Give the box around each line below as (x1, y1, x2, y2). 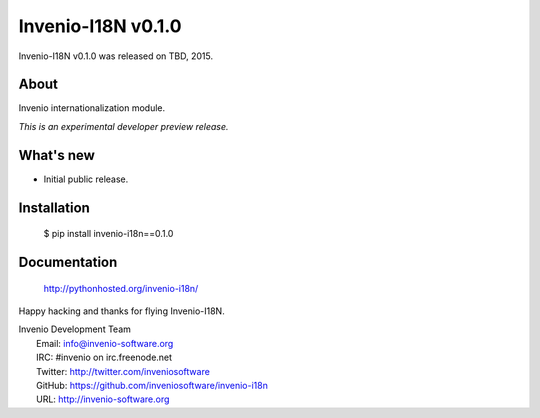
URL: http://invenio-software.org (36, 393, 170, 405)
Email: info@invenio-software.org (36, 337, 174, 349)
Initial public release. (43, 173, 129, 185)
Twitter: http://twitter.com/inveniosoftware (36, 365, 210, 377)
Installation (18, 199, 90, 216)
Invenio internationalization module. (18, 102, 166, 114)
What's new (18, 146, 95, 164)
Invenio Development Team (18, 323, 132, 335)
